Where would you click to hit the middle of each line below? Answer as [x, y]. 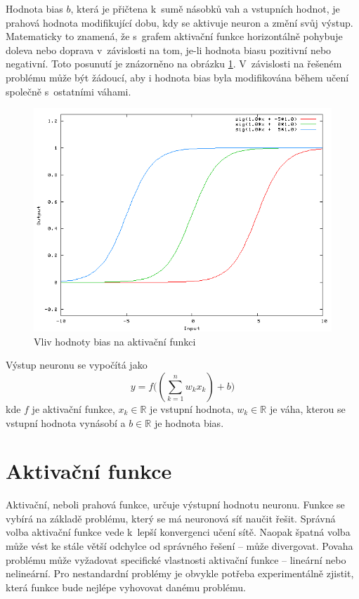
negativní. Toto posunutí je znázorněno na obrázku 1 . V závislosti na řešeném [174, 64]
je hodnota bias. [189, 422]
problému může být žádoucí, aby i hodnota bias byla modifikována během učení [177, 77]
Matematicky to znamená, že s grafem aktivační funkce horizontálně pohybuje [174, 36]
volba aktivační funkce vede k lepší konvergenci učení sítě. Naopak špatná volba [178, 532]
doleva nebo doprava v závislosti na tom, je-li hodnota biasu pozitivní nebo [169, 50]
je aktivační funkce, [73, 408]
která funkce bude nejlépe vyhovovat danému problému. [126, 587]
